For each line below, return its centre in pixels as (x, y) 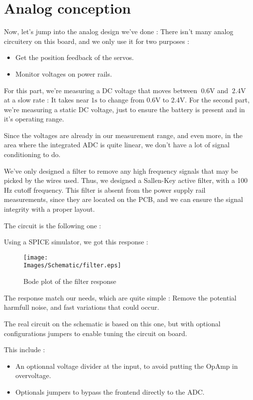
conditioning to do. (32, 154)
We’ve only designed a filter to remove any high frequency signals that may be (121, 170)
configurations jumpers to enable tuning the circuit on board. (96, 333)
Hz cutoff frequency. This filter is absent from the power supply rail (105, 190)
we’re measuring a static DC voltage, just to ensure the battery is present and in (125, 109)
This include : (25, 350)
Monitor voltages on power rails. (64, 73)
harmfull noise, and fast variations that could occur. (82, 307)
